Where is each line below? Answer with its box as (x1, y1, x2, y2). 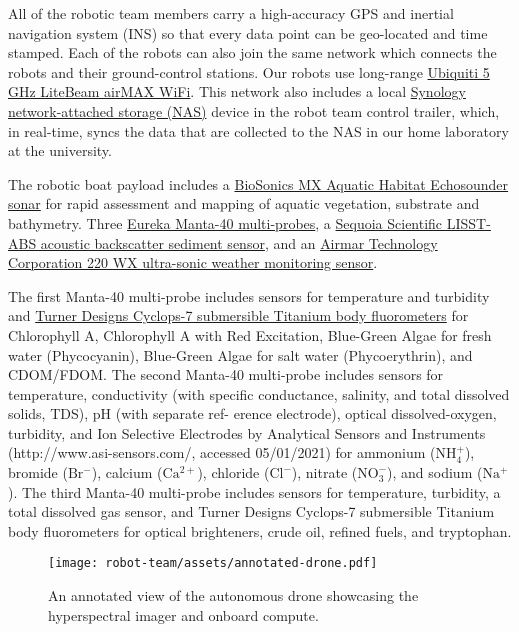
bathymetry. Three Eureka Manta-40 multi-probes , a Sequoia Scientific (8, 212, 443, 233)
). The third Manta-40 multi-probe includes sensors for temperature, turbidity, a (8, 481, 501, 502)
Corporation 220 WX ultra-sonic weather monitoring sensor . (8, 252, 378, 273)
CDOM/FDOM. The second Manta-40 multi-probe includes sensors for (8, 364, 444, 385)
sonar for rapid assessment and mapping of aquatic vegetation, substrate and (8, 193, 480, 214)
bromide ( (8, 462, 68, 483)
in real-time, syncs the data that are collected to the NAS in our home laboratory (8, 120, 509, 141)
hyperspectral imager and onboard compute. (48, 604, 319, 625)
